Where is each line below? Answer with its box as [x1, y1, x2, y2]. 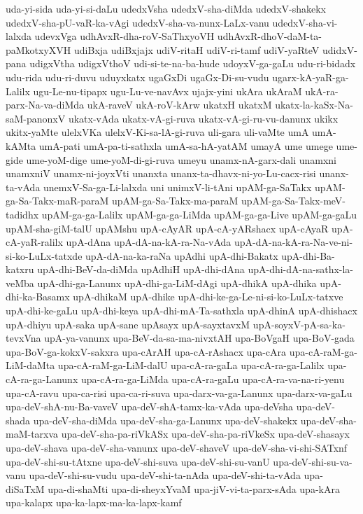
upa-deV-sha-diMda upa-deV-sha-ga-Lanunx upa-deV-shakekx [33, 412, 298, 427]
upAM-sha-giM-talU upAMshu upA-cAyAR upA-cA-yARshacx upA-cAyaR [6, 221, 329, 235]
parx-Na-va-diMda [6, 97, 85, 112]
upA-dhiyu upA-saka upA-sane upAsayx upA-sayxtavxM [6, 317, 250, 331]
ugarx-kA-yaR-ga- [272, 69, 349, 84]
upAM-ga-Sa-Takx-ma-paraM [111, 193, 239, 208]
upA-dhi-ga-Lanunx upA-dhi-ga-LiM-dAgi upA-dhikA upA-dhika [37, 275, 317, 290]
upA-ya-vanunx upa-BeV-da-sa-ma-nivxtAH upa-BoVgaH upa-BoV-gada [44, 331, 355, 345]
